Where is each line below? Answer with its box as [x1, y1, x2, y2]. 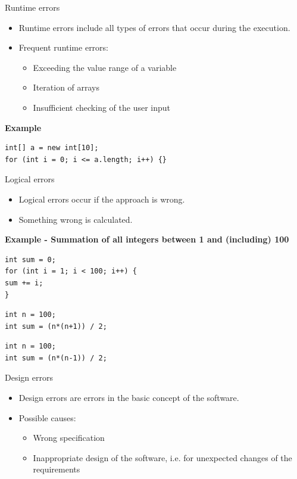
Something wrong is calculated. [18, 213, 133, 225]
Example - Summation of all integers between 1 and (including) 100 [5, 233, 289, 245]
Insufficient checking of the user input [33, 101, 171, 113]
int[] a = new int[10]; [5, 144, 99, 153]
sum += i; [5, 278, 43, 287]
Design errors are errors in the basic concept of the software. [18, 391, 239, 404]
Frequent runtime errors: [18, 41, 109, 54]
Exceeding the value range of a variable [33, 61, 177, 73]
